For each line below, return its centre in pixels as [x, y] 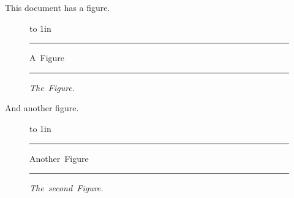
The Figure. [52, 87]
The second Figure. [66, 188]
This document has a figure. [58, 7]
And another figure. [42, 108]
